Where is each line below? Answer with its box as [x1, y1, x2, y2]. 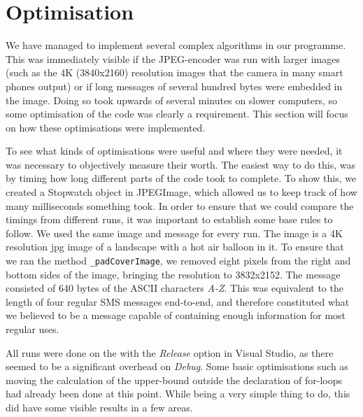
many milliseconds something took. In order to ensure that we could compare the [6, 198, 354, 213]
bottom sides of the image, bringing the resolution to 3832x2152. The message [6, 267, 341, 281]
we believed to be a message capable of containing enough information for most [6, 308, 346, 323]
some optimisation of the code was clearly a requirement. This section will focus [6, 106, 348, 121]
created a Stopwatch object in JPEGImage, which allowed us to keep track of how [6, 185, 357, 199]
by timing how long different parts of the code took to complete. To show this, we [6, 171, 357, 185]
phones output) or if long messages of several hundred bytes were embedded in [6, 78, 343, 93]
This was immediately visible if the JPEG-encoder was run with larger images [6, 51, 340, 66]
